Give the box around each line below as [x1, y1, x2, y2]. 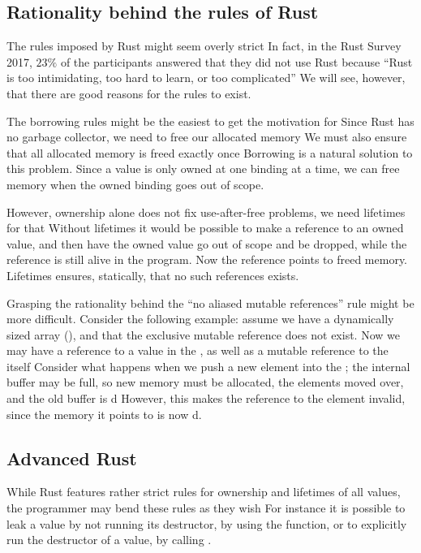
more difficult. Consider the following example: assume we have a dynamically [6, 310, 394, 327]
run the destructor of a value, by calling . [6, 531, 212, 548]
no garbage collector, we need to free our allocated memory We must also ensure [6, 128, 407, 145]
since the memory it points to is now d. [6, 405, 202, 422]
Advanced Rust [6, 445, 137, 470]
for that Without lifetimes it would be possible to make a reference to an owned [6, 219, 404, 236]
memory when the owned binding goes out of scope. [6, 175, 264, 192]
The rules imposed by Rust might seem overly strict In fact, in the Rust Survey [6, 37, 402, 54]
